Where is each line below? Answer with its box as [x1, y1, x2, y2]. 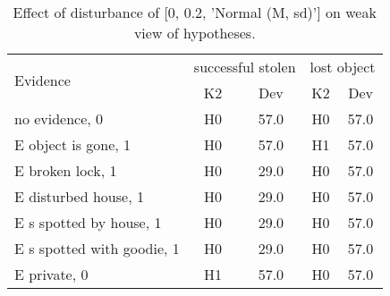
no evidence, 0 [14, 108, 104, 129]
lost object [309, 56, 376, 77]
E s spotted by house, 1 [14, 212, 162, 233]
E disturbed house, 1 [14, 186, 144, 207]
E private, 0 [14, 264, 89, 284]
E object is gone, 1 [14, 134, 131, 155]
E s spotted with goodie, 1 [14, 238, 180, 258]
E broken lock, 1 [14, 160, 117, 181]
